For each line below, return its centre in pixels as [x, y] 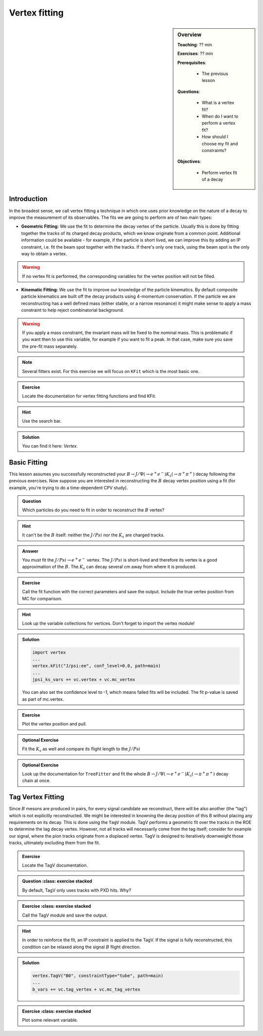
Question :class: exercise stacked [57, 881]
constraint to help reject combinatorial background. [73, 310]
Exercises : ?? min [195, 54]
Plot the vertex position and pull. [55, 724]
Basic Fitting [28, 462]
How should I [215, 137]
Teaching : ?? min [195, 44]
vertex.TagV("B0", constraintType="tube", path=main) [98, 976]
